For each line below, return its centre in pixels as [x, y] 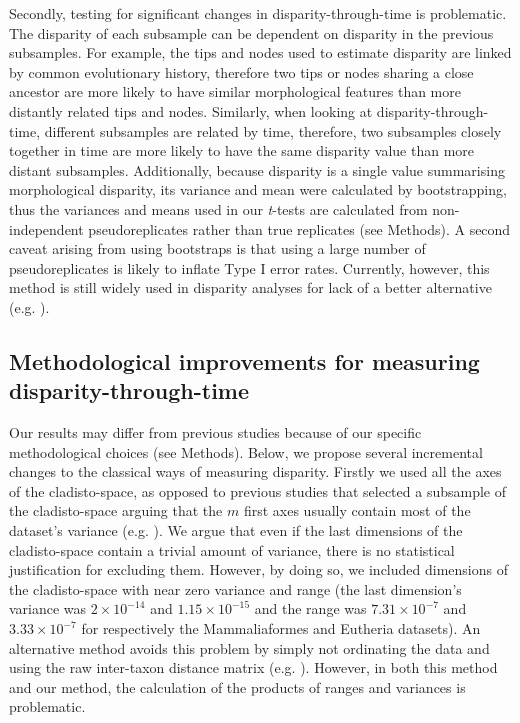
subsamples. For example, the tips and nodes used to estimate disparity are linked [260, 52]
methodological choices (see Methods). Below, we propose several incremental [246, 451]
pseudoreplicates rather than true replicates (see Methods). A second [299, 228]
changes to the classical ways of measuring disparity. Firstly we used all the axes [255, 471]
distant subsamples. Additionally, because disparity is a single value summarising [257, 169]
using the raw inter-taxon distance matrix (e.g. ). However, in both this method [253, 667]
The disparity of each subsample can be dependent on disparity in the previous [251, 32]
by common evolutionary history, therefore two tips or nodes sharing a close [241, 71]
